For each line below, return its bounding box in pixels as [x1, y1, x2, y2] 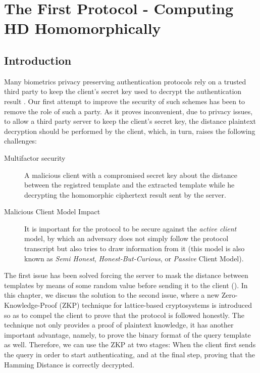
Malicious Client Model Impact [4, 206, 100, 217]
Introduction [4, 52, 72, 68]
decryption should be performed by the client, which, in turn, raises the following [4, 125, 255, 136]
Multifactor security [4, 152, 66, 163]
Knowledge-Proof [4, 300, 57, 310]
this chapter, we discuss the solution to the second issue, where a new [4, 290, 220, 300]
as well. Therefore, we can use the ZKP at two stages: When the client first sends [4, 339, 256, 350]
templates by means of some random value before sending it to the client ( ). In [4, 279, 248, 290]
